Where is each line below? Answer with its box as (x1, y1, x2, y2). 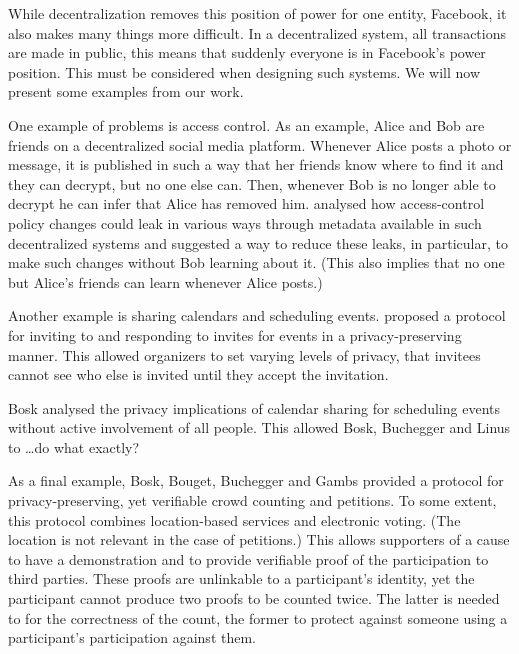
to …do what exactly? (8, 436, 140, 457)
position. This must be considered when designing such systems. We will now (8, 61, 481, 82)
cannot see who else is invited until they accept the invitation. (8, 364, 389, 385)
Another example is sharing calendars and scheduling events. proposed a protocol (8, 305, 506, 326)
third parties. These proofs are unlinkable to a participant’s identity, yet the (8, 568, 475, 589)
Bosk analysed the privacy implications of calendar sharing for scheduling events (8, 397, 500, 418)
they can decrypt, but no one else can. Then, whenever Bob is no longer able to (8, 173, 496, 194)
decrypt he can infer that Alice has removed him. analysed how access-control (8, 193, 485, 214)
